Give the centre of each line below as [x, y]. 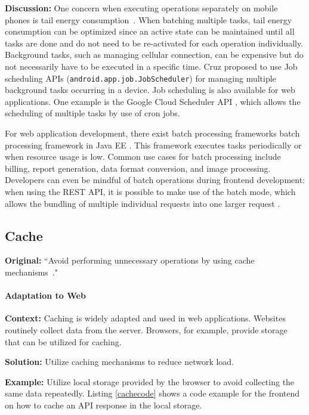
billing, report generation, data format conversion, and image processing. [138, 168]
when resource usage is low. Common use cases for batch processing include [143, 157]
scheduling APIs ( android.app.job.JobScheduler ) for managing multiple [140, 78]
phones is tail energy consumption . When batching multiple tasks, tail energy [149, 19]
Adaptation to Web [45, 295]
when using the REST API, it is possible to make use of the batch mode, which [150, 191]
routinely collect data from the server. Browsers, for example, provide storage [146, 329]
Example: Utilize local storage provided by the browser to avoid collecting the [150, 381]
